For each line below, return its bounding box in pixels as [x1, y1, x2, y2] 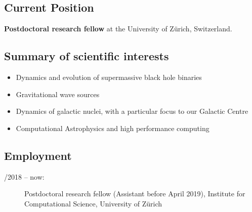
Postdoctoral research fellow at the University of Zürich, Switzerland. [4, 23, 232, 34]
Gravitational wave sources [16, 89, 100, 99]
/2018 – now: [4, 171, 45, 182]
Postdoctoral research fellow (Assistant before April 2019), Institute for [24, 188, 245, 199]
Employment [4, 147, 72, 163]
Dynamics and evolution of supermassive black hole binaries [16, 72, 202, 82]
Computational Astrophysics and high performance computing [16, 122, 209, 133]
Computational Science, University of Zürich [24, 198, 162, 208]
